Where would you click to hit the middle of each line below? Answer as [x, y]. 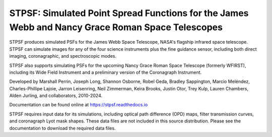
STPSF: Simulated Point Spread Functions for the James [129, 13]
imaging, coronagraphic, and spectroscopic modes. [63, 56]
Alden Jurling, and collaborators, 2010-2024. [56, 96]
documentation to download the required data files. [62, 128]
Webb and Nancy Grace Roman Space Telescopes [116, 27]
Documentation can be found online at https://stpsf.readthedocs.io [79, 105]
